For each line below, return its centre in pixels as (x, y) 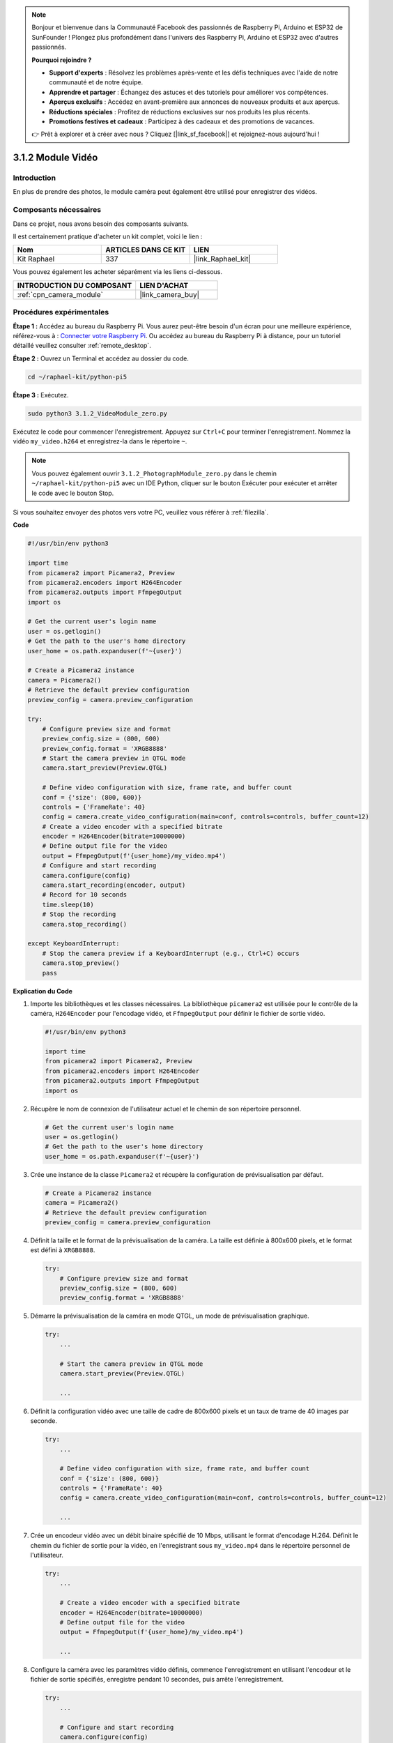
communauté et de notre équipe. (96, 82)
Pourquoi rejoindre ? (62, 60)
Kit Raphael (36, 259)
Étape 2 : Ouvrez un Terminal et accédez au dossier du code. (101, 358)
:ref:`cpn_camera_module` (60, 294)
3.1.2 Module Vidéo (55, 158)
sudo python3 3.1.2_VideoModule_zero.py (97, 413)
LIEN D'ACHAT (164, 285)
